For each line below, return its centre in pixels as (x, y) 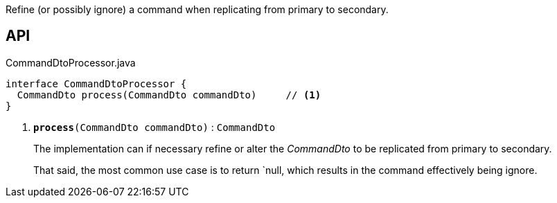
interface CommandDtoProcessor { (96, 83)
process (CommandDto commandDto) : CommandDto (154, 127)
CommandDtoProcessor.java (71, 62)
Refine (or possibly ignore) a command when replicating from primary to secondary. (197, 9)
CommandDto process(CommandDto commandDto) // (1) (169, 95)
